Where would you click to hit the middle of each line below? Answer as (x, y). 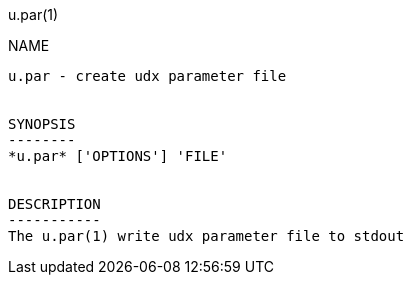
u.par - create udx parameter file (147, 76)
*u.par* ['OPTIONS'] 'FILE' (118, 156)
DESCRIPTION (54, 204)
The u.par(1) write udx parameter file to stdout (206, 236)
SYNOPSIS (42, 124)
